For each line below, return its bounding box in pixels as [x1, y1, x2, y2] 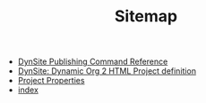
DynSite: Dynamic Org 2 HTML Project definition [17, 66, 197, 76]
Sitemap [114, 6, 178, 27]
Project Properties [17, 75, 85, 86]
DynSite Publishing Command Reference [17, 56, 168, 67]
